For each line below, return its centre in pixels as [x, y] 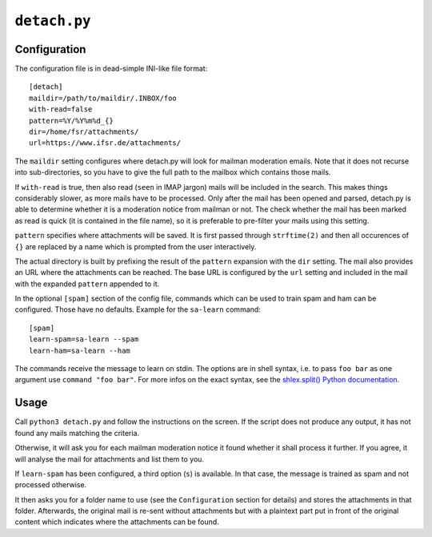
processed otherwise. [51, 485]
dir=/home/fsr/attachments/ [84, 132]
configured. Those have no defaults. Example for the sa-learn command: [138, 309]
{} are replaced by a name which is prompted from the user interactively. [136, 246]
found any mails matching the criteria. [77, 433]
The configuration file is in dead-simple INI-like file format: [111, 69]
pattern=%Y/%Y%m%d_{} [71, 121]
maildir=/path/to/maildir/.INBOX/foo [103, 98]
